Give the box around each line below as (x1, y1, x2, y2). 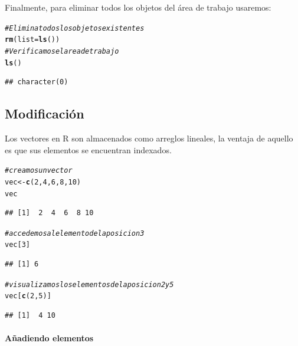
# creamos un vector (5, 166, 73, 175)
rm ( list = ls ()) (5, 35, 60, 44)
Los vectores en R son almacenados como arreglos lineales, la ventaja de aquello (5, 132, 293, 144)
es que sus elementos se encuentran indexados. (5, 143, 172, 156)
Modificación (5, 104, 84, 123)
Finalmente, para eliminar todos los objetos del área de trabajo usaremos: (5, 1, 271, 13)
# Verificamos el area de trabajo (5, 47, 119, 55)
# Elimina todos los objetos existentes (5, 24, 145, 32)
